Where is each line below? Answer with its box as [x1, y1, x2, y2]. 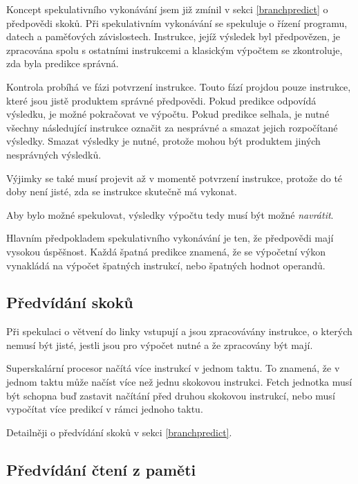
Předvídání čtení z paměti [6, 458, 196, 480]
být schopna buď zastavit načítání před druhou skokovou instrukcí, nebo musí [6, 388, 335, 402]
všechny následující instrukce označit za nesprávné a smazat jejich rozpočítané [6, 120, 338, 134]
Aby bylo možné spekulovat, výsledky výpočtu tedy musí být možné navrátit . [6, 207, 334, 222]
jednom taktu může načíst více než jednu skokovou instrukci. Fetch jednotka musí [6, 375, 352, 389]
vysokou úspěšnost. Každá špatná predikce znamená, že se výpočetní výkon [6, 244, 326, 258]
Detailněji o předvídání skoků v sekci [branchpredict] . [6, 424, 232, 439]
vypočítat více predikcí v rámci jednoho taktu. [6, 402, 203, 416]
